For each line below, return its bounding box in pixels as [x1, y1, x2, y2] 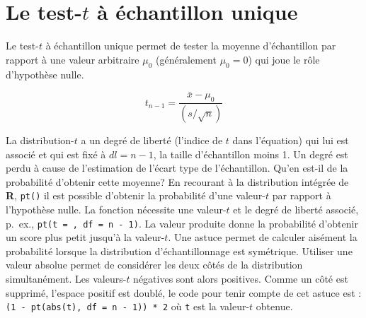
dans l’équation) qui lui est [232, 133, 349, 147]
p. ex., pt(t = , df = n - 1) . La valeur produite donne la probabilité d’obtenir [6, 216, 358, 230]
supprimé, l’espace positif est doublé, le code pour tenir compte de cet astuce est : [6, 285, 362, 300]
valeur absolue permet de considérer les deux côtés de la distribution [6, 257, 303, 272]
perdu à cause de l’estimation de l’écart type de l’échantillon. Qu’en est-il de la [6, 160, 348, 175]
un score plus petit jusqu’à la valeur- [6, 230, 165, 245]
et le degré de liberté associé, [233, 202, 359, 217]
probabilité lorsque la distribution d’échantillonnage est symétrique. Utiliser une [6, 243, 353, 258]
